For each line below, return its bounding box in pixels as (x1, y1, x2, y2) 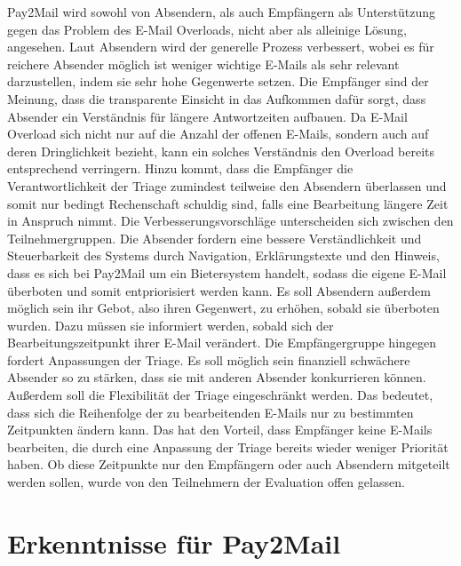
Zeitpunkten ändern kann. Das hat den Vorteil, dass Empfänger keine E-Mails (7, 420, 433, 439)
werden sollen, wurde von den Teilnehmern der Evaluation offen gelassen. (7, 473, 405, 491)
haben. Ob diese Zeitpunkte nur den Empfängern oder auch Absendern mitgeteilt (7, 455, 450, 474)
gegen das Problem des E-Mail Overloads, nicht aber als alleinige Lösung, (7, 20, 407, 38)
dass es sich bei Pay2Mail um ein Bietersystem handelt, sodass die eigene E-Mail (7, 263, 447, 282)
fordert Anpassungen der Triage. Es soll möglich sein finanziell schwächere (7, 350, 410, 369)
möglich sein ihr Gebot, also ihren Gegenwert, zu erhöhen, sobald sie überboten (7, 299, 440, 317)
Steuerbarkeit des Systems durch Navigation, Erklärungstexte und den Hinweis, (7, 246, 440, 265)
